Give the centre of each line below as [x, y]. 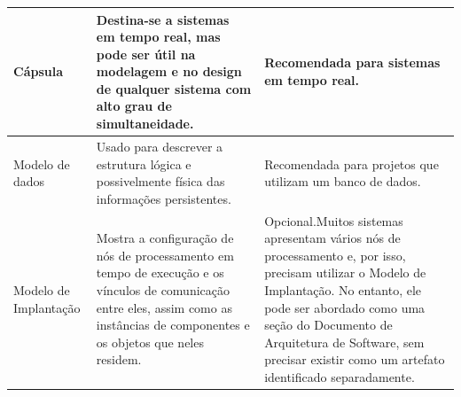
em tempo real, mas [158, 37]
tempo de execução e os [160, 272]
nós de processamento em [165, 255]
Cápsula [38, 71]
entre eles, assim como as [164, 307]
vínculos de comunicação [163, 289]
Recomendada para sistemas [352, 62]
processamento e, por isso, [335, 255]
